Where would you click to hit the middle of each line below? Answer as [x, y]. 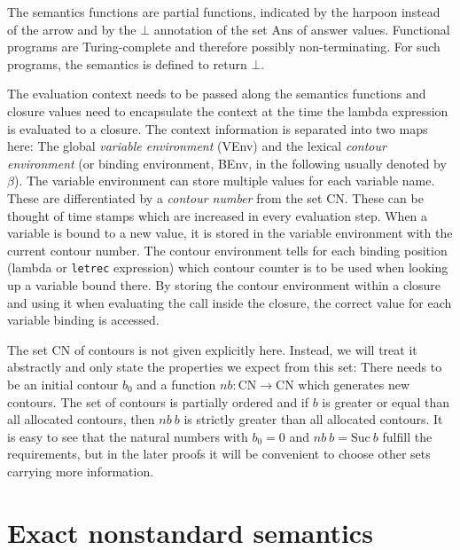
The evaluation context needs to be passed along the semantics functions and [217, 94]
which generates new [354, 384]
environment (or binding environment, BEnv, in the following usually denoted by [227, 163]
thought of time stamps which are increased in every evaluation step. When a [218, 215]
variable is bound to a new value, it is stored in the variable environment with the [230, 233]
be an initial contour [63, 384]
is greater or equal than [386, 401]
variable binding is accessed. [83, 320]
